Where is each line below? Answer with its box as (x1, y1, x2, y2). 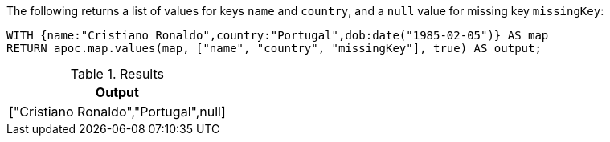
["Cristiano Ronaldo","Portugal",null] (9, 103, 226, 120)
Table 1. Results (70, 66, 164, 82)
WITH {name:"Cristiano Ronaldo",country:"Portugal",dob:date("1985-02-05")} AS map (6, 29, 549, 42)
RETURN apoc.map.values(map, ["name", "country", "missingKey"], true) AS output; (6, 42, 542, 55)
